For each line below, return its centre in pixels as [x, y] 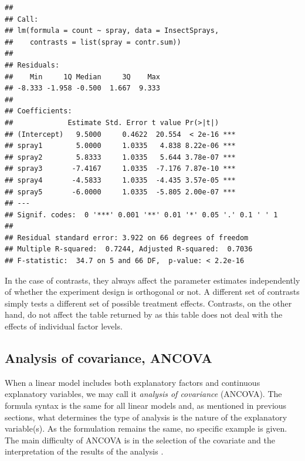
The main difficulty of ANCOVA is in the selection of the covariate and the [140, 440]
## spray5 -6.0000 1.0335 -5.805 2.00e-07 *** [120, 192]
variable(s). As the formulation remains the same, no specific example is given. [146, 428]
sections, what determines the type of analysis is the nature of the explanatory [146, 417]
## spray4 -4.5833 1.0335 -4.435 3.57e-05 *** [120, 180]
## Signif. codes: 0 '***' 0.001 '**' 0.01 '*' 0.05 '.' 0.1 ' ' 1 [141, 215]
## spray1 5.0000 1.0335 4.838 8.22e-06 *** [120, 146]
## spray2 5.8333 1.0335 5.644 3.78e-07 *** [120, 157]
